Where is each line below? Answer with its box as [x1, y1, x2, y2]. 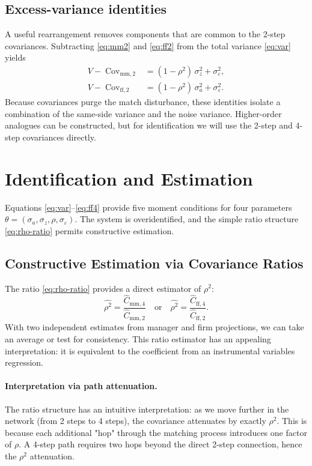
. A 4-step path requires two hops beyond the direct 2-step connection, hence [19, 438, 302, 450]
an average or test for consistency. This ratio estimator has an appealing [5, 332, 271, 345]
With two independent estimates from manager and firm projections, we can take [5, 321, 304, 333]
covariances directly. [22, 130, 96, 143]
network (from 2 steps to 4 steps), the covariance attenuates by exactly [5, 414, 266, 427]
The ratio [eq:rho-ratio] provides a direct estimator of [5, 282, 201, 294]
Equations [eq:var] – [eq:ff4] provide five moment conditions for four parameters [5, 201, 292, 213]
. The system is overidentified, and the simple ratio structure [75, 213, 299, 225]
